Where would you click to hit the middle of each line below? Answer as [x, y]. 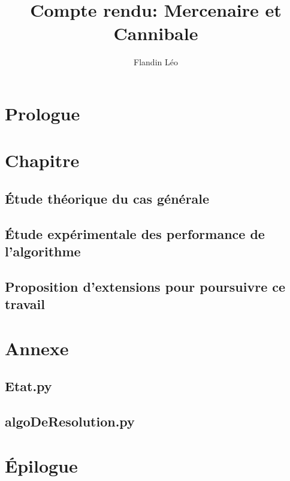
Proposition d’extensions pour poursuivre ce [145, 286]
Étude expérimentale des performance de [135, 233]
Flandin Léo [156, 62]
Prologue [43, 113]
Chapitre [42, 160]
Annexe [37, 348]
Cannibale [156, 33]
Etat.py [28, 386]
